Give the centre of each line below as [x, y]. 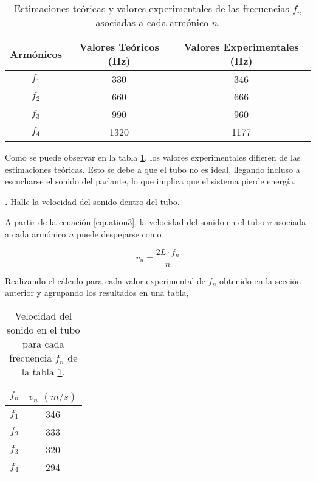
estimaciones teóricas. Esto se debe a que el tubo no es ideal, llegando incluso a [153, 169]
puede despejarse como [119, 233]
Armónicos [36, 54]
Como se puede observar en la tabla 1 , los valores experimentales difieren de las [153, 157]
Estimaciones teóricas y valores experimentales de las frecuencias [152, 8]
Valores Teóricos [119, 47]
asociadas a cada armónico [152, 22]
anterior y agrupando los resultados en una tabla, [97, 292]
